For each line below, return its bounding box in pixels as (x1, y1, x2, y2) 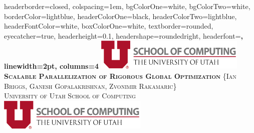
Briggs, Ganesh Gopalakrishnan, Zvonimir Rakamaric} (4, 80, 177, 91)
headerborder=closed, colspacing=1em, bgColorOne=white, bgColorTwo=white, (4, 1, 250, 11)
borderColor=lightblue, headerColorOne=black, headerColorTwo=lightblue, (4, 11, 237, 21)
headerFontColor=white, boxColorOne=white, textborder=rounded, (4, 21, 213, 31)
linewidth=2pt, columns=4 (4, 61, 99, 71)
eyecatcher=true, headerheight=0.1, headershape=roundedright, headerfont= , (4, 30, 243, 41)
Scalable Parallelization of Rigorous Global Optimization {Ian (4, 70, 236, 81)
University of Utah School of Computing (4, 90, 136, 101)
